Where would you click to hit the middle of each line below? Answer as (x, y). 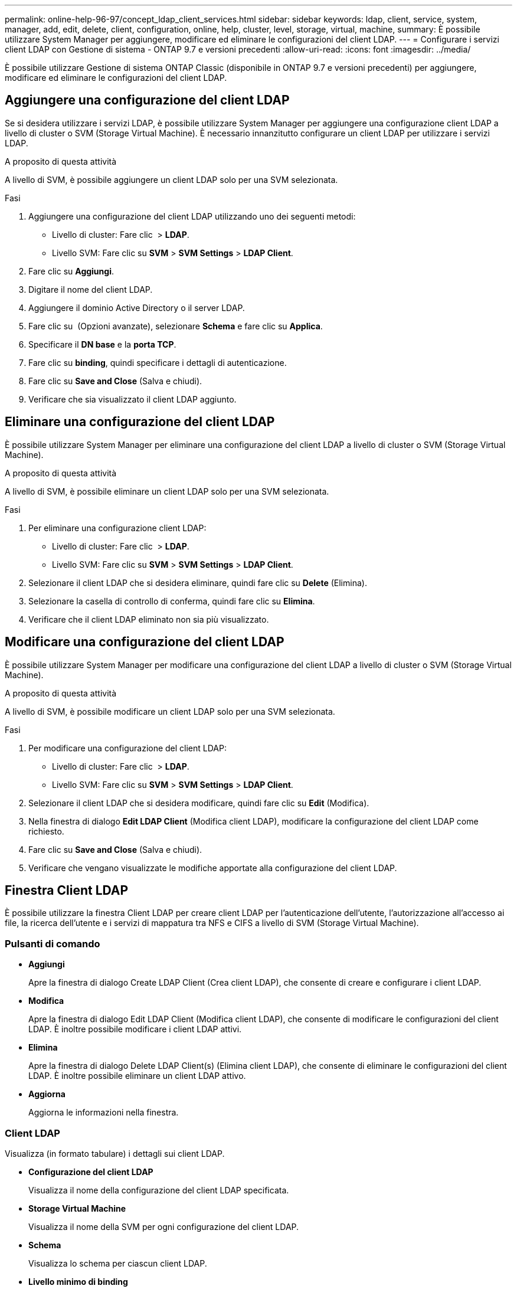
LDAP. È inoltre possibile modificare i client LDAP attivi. (135, 1029)
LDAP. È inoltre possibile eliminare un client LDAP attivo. (137, 1076)
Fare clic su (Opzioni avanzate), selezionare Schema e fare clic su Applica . (176, 326)
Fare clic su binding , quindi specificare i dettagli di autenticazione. (158, 362)
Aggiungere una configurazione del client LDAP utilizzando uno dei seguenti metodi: (192, 216)
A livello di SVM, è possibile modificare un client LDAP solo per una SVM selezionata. (170, 711)
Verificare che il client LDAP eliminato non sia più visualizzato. (149, 619)
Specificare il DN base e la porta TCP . (102, 344)
